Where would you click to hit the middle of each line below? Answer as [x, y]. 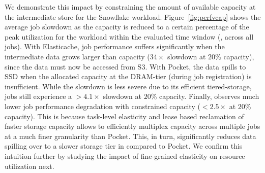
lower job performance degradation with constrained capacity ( [102, 106]
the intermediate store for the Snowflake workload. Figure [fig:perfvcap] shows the [133, 16]
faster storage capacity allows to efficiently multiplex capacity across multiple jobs [132, 126]
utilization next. [30, 166]
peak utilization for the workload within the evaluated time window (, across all [129, 36]
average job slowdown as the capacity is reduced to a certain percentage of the [127, 27]
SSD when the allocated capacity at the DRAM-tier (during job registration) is [128, 76]
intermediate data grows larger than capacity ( [77, 56]
